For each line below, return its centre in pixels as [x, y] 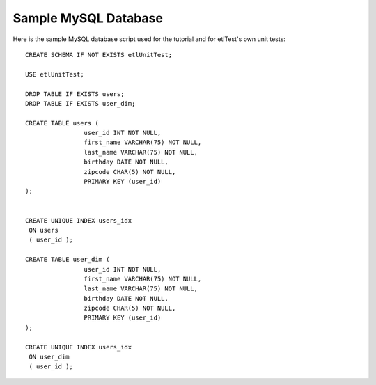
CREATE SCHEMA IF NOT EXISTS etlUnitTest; [99, 55]
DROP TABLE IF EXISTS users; [75, 94]
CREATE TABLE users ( [62, 123]
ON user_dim [49, 357]
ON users [44, 230]
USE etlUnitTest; [55, 74]
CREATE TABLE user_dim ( [68, 260]
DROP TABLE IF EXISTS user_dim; [80, 103]
